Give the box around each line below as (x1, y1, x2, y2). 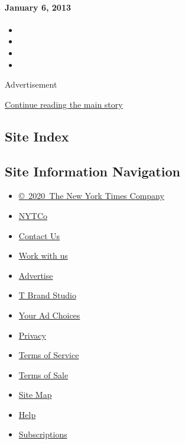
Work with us (18, 249, 68, 262)
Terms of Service (18, 349, 79, 361)
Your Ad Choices (18, 308, 80, 321)
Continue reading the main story (5, 98, 123, 110)
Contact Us (18, 229, 60, 242)
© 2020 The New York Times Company (18, 189, 164, 202)
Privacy (18, 329, 46, 341)
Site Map (18, 388, 52, 401)
